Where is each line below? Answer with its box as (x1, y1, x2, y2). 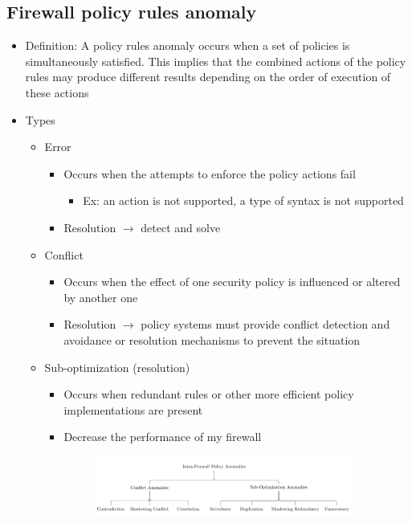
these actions (25, 84, 89, 100)
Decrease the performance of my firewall (63, 428, 262, 445)
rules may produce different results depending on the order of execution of (25, 68, 391, 85)
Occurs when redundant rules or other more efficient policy (63, 386, 354, 402)
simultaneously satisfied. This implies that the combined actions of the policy (25, 52, 406, 69)
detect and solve (141, 219, 221, 235)
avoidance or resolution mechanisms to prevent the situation (63, 331, 361, 348)
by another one (63, 288, 138, 305)
